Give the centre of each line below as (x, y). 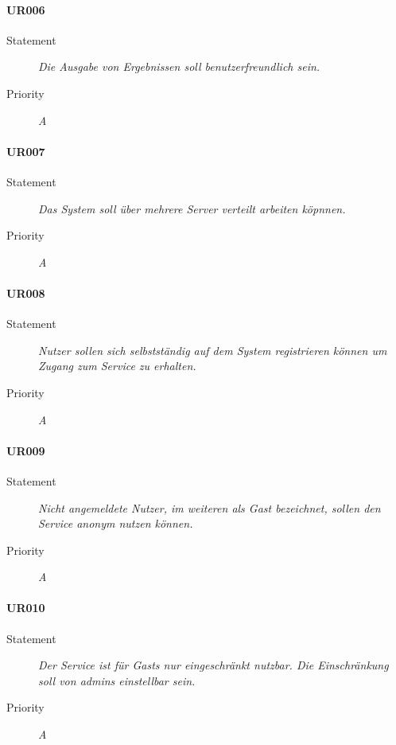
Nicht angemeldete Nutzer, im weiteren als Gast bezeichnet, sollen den (210, 507)
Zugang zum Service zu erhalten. (117, 366)
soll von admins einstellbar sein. (117, 680)
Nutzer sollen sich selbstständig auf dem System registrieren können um (213, 350)
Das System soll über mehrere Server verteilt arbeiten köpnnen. (192, 208)
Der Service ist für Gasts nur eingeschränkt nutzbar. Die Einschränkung (214, 665)
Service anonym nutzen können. (116, 523)
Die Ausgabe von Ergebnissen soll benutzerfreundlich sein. (179, 66)
